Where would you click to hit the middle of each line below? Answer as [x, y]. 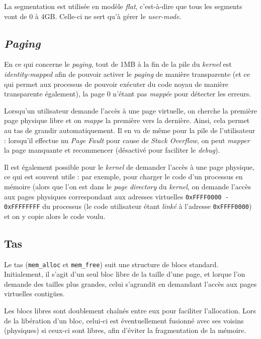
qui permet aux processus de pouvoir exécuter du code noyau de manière [116, 84]
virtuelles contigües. [34, 294]
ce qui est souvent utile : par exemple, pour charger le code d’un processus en [123, 177]
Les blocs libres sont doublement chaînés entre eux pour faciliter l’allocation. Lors [130, 311]
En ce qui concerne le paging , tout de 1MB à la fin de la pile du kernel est [118, 64]
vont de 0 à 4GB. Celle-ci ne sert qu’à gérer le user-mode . [93, 16]
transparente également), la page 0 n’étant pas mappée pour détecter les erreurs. [128, 94]
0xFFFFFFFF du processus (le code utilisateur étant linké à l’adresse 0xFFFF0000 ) [128, 206]
